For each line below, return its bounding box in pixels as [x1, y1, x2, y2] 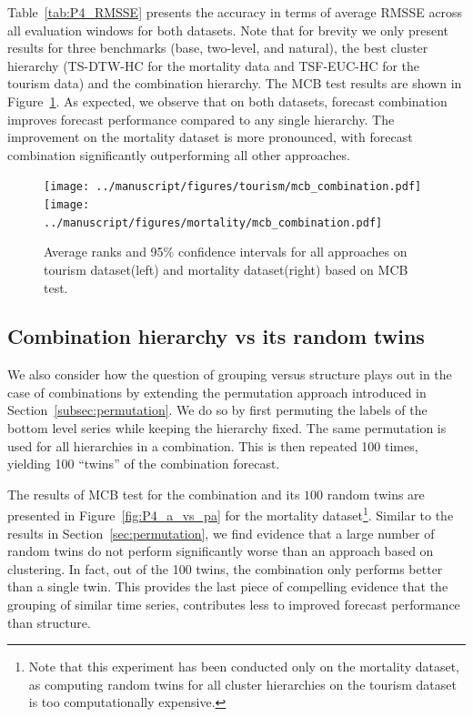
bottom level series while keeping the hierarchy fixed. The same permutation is [7, 419, 447, 438]
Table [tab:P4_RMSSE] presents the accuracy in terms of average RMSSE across [7, 3, 463, 21]
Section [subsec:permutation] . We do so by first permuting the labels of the [7, 400, 428, 419]
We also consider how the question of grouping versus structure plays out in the [7, 365, 452, 384]
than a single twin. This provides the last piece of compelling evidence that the [7, 577, 448, 596]
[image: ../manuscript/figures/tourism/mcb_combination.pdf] [44, 180, 422, 194]
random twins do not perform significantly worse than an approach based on [7, 541, 434, 560]
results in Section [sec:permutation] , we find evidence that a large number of [7, 523, 435, 542]
